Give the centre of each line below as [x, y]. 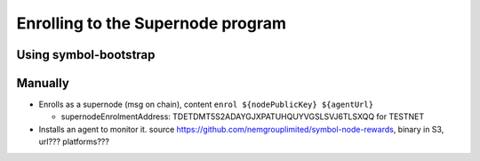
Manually [43, 83]
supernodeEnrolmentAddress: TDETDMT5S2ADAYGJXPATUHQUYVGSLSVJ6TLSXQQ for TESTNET [243, 117]
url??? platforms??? [74, 141]
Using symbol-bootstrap [86, 55]
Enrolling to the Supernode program [152, 23]
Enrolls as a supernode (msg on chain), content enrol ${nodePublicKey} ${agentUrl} [206, 105]
